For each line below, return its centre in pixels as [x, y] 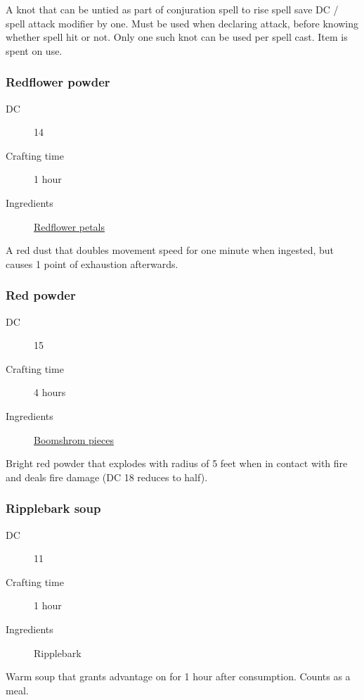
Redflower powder [58, 82]
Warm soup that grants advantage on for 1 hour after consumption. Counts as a [178, 676]
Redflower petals [70, 226]
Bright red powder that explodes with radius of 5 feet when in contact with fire [177, 463]
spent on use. [34, 50]
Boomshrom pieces [74, 439]
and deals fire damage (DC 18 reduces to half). [107, 477]
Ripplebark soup [53, 508]
